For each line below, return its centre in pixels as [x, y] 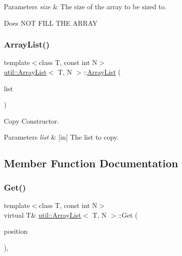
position [16, 231]
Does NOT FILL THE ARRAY [51, 23]
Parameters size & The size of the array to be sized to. [85, 6]
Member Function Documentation [91, 163]
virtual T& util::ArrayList [43, 215]
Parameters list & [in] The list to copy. [61, 137]
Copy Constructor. [32, 120]
